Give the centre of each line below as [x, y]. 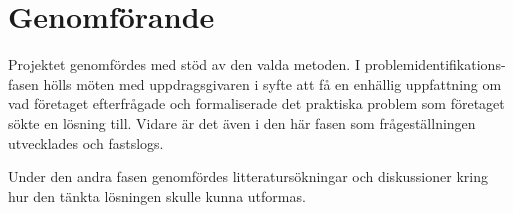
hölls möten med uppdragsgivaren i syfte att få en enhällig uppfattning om [272, 83]
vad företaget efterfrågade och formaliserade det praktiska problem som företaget [256, 103]
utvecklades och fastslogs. [86, 142]
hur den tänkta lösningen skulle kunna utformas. [157, 195]
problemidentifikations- [435, 64]
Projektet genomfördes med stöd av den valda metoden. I [184, 64]
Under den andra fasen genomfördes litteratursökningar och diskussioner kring [248, 176]
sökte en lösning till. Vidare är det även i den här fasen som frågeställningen [242, 122]
